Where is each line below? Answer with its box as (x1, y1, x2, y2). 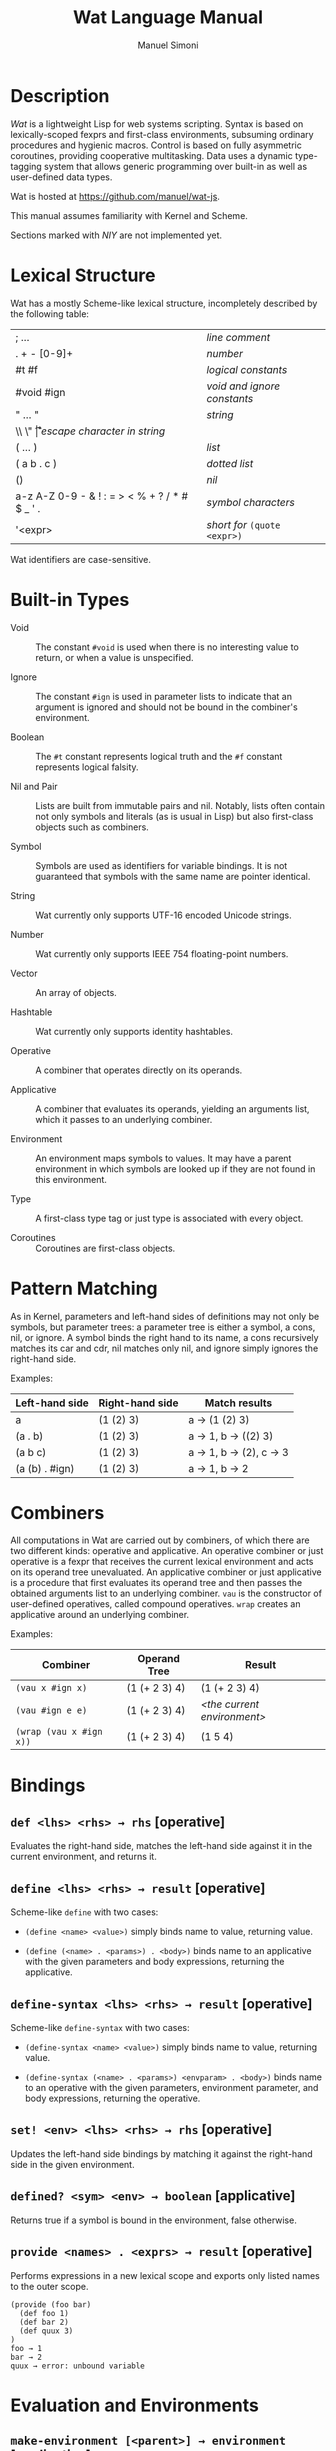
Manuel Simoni (137, 39, 199, 51)
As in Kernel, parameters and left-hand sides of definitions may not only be (10, 1310, 320, 1322)
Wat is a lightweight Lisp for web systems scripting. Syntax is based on (10, 117, 304, 130)
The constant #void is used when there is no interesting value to (35, 641, 300, 653)
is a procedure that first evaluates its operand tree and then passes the (10, 1577, 303, 1589)
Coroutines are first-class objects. (35, 1242, 176, 1254)
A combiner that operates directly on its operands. (35, 1064, 243, 1076)
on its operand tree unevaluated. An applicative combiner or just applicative (10, 1566, 322, 1578)
